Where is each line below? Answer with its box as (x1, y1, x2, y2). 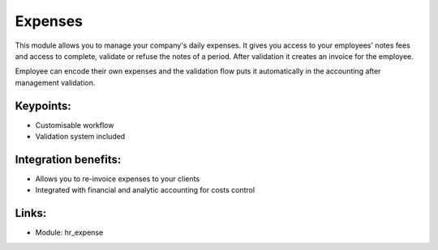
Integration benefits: (15, 152, 122, 166)
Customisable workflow (35, 120, 114, 129)
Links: (15, 206, 47, 220)
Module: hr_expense (35, 227, 104, 238)
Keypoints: (15, 99, 72, 112)
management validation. (15, 78, 96, 87)
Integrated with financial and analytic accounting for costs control (35, 185, 255, 195)
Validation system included (35, 132, 126, 142)
